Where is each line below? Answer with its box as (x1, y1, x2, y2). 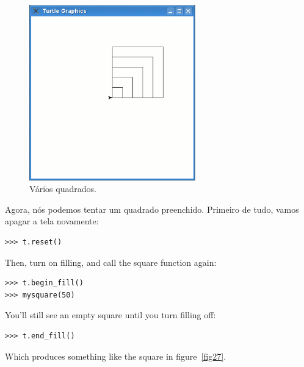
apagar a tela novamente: (5, 215, 99, 227)
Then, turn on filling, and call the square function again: (5, 255, 217, 268)
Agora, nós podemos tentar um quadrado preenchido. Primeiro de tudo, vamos (5, 202, 299, 215)
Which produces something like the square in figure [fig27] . (5, 349, 226, 362)
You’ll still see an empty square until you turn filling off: (5, 308, 216, 321)
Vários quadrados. (29, 182, 96, 195)
